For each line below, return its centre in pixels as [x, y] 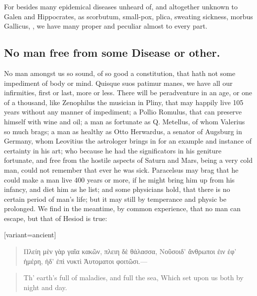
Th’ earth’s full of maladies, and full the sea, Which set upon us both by [133, 277]
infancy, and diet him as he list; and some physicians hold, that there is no [117, 189]
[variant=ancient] [30, 235]
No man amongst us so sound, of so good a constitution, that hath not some [120, 73]
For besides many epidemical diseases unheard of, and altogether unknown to [121, 6]
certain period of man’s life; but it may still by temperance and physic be [115, 199]
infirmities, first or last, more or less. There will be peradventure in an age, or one [128, 92]
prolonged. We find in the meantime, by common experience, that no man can [122, 208]
